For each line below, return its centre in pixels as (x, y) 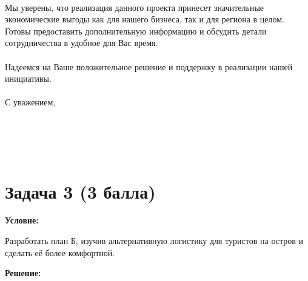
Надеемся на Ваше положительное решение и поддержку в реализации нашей (149, 66)
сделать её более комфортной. (60, 252)
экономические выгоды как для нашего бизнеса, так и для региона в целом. (145, 19)
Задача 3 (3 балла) (80, 191)
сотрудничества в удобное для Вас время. (82, 43)
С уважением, (30, 102)
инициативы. (28, 78)
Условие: (22, 220)
